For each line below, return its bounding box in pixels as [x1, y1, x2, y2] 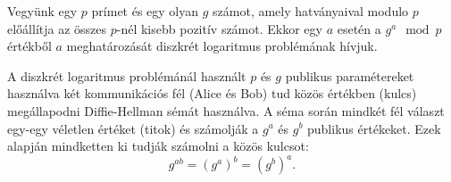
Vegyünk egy [7, 2, 78, 20]
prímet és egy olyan [91, 2, 199, 20]
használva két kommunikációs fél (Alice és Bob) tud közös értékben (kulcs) [7, 84, 417, 103]
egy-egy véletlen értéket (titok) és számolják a [7, 119, 259, 137]
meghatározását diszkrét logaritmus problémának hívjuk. [66, 37, 378, 55]
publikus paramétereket [285, 66, 414, 85]
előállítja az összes [7, 19, 107, 37]
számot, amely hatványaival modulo [213, 2, 409, 20]
